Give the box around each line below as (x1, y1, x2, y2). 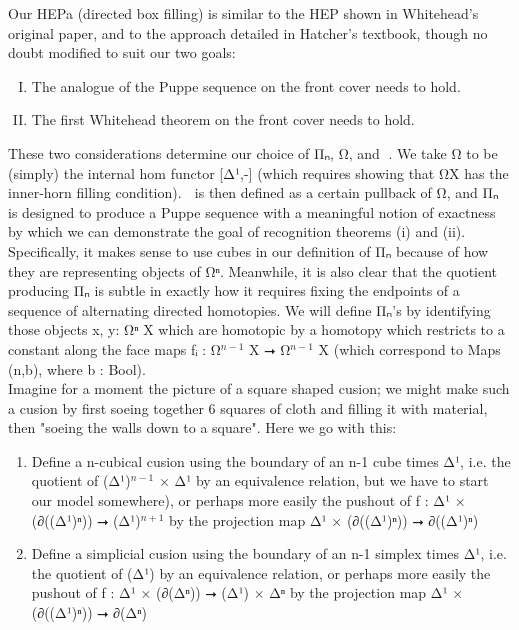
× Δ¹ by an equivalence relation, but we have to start (158, 470, 489, 491)
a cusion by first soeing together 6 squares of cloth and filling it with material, (8, 397, 488, 418)
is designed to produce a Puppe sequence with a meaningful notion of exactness (8, 201, 496, 222)
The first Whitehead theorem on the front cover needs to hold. (31, 109, 415, 130)
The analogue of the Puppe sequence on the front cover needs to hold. (31, 75, 461, 96)
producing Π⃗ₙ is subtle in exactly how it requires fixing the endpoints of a (8, 280, 460, 301)
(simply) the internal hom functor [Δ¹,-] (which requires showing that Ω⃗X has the (8, 162, 509, 183)
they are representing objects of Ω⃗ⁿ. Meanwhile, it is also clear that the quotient (8, 260, 498, 281)
